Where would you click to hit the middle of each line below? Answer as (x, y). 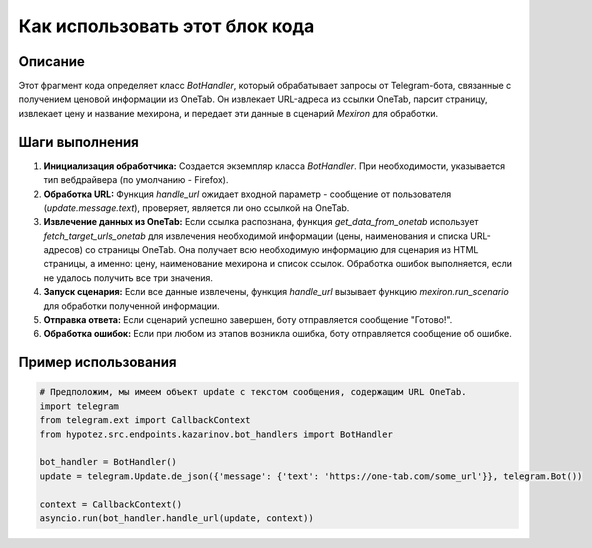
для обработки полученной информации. (131, 306)
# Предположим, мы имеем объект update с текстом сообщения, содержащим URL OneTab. (253, 392)
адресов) (63, 250)
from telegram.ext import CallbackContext (145, 420)
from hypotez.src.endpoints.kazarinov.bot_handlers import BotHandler (216, 434)
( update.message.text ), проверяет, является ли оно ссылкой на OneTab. (196, 207)
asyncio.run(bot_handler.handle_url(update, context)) (176, 518)
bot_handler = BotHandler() (108, 462)
